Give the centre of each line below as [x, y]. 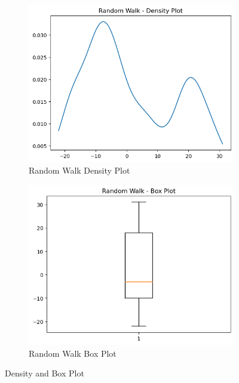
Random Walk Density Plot [79, 170]
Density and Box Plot [45, 373]
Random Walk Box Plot [73, 353]
